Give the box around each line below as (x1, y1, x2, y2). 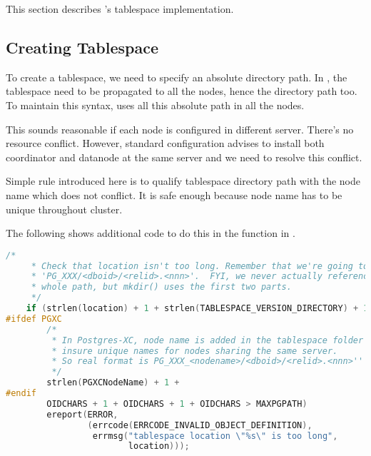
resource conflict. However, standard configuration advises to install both (6, 136, 325, 151)
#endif (6, 388, 36, 399)
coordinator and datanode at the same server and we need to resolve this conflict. (6, 149, 362, 164)
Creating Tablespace (6, 36, 159, 58)
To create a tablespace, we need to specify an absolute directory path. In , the (6, 69, 347, 84)
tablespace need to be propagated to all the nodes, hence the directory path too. (6, 83, 357, 98)
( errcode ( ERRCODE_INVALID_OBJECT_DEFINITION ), (87, 420, 312, 430)
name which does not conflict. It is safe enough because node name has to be (6, 187, 342, 202)
